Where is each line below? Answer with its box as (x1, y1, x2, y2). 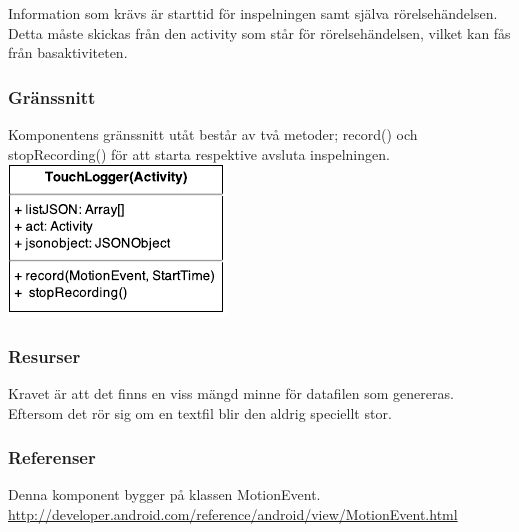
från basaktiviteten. (8, 42, 128, 63)
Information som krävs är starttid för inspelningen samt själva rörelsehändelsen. (8, 3, 498, 23)
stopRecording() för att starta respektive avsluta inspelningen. (8, 143, 390, 164)
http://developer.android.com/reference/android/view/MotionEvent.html (8, 504, 458, 524)
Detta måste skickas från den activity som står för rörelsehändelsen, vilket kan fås (8, 22, 511, 43)
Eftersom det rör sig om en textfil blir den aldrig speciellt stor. (8, 402, 392, 423)
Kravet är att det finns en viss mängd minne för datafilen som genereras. (8, 383, 454, 403)
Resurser (8, 343, 81, 368)
